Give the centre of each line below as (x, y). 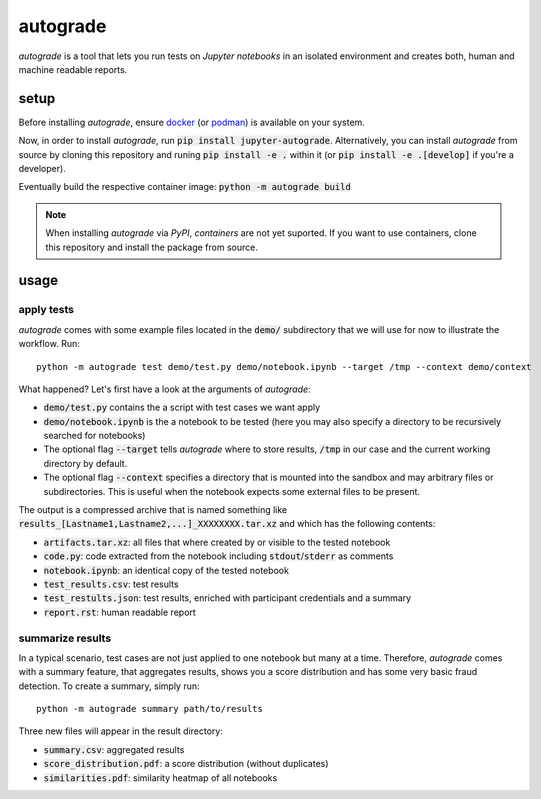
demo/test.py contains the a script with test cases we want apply (182, 407)
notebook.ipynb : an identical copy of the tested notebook (166, 570)
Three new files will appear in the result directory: (121, 731)
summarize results (65, 638)
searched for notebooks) (94, 436)
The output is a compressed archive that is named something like (153, 510)
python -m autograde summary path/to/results (150, 709)
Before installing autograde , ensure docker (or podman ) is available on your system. (191, 122)
